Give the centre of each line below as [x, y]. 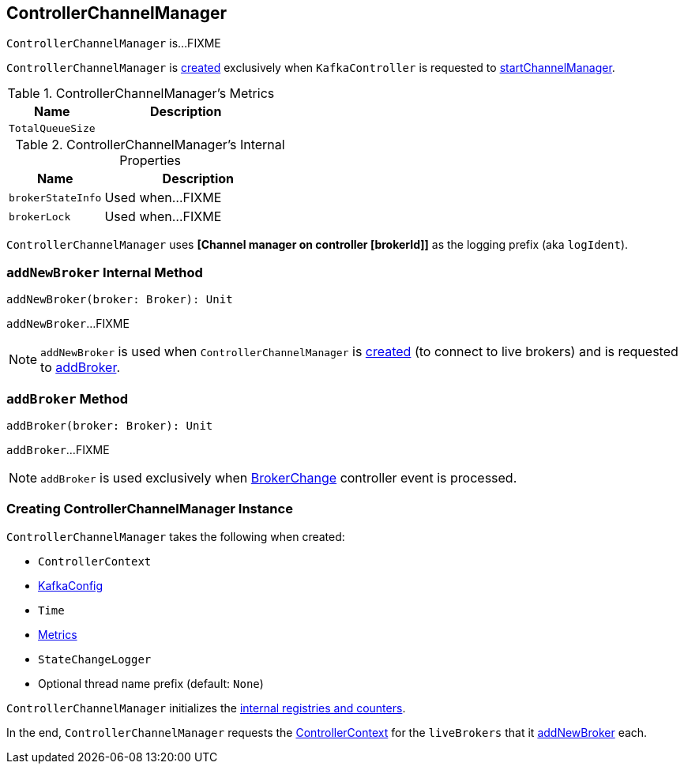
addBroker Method [68, 398]
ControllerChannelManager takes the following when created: [176, 536]
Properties [150, 161]
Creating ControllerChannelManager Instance [150, 509]
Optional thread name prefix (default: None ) [151, 683]
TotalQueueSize [52, 129]
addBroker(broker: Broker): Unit [110, 425]
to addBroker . [81, 368]
